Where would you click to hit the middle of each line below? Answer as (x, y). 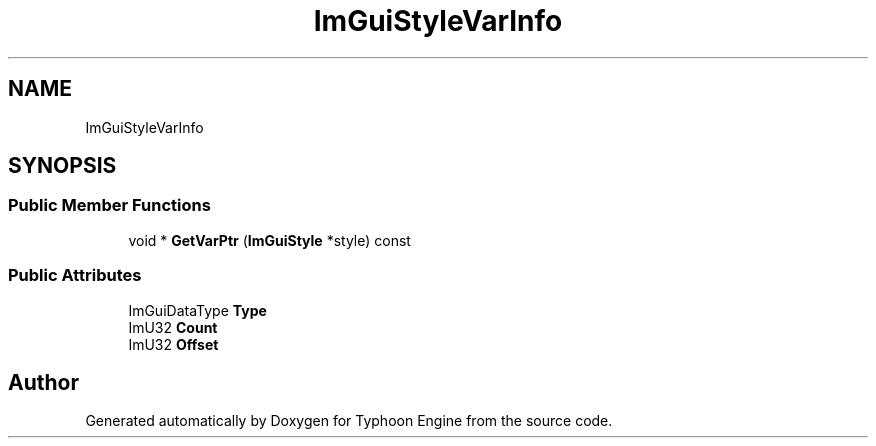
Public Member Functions (109, 205)
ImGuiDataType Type (197, 310)
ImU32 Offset (173, 344)
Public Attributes (75, 275)
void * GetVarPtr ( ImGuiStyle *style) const (269, 240)
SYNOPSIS (62, 166)
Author (43, 382)
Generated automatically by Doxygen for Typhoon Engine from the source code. (349, 421)
